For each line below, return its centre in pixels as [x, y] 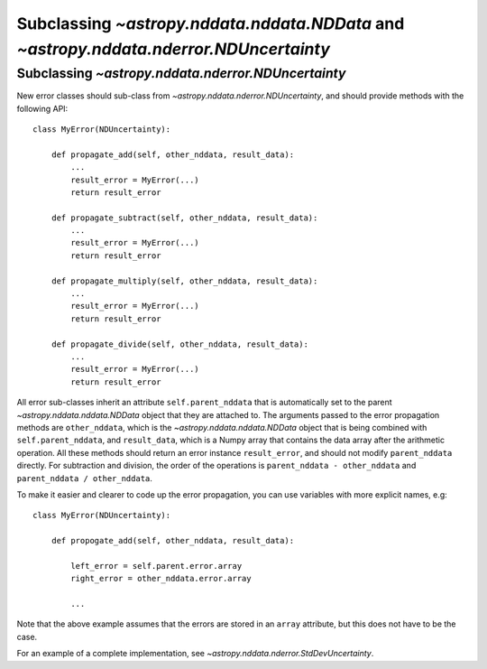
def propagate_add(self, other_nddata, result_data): [173, 154]
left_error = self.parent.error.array [156, 566]
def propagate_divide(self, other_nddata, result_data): [179, 344]
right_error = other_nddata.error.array [161, 579]
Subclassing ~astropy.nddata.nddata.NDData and [211, 23]
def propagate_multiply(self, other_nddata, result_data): [184, 281]
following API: [42, 108]
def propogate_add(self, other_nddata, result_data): [173, 541]
